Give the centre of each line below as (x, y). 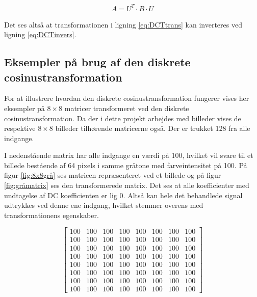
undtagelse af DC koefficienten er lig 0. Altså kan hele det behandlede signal (123, 195)
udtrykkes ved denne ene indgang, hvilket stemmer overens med (104, 205)
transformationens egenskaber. (52, 215)
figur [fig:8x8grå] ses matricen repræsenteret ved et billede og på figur (113, 175)
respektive (20, 128)
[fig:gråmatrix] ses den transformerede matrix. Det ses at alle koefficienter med (127, 185)
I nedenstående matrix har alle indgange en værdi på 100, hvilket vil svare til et (129, 155)
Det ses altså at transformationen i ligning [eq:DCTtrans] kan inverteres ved (123, 24)
